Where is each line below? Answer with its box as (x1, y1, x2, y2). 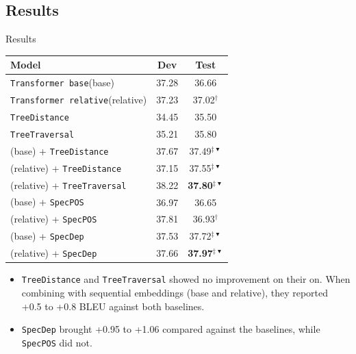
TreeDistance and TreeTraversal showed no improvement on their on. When (21, 272, 351, 286)
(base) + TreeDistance (10, 143, 109, 157)
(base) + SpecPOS (10, 194, 84, 209)
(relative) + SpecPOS (10, 212, 97, 226)
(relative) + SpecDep (10, 246, 97, 260)
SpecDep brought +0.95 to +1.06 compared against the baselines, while (21, 322, 320, 336)
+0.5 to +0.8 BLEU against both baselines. (21, 299, 205, 313)
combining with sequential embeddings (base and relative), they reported (21, 286, 328, 300)
